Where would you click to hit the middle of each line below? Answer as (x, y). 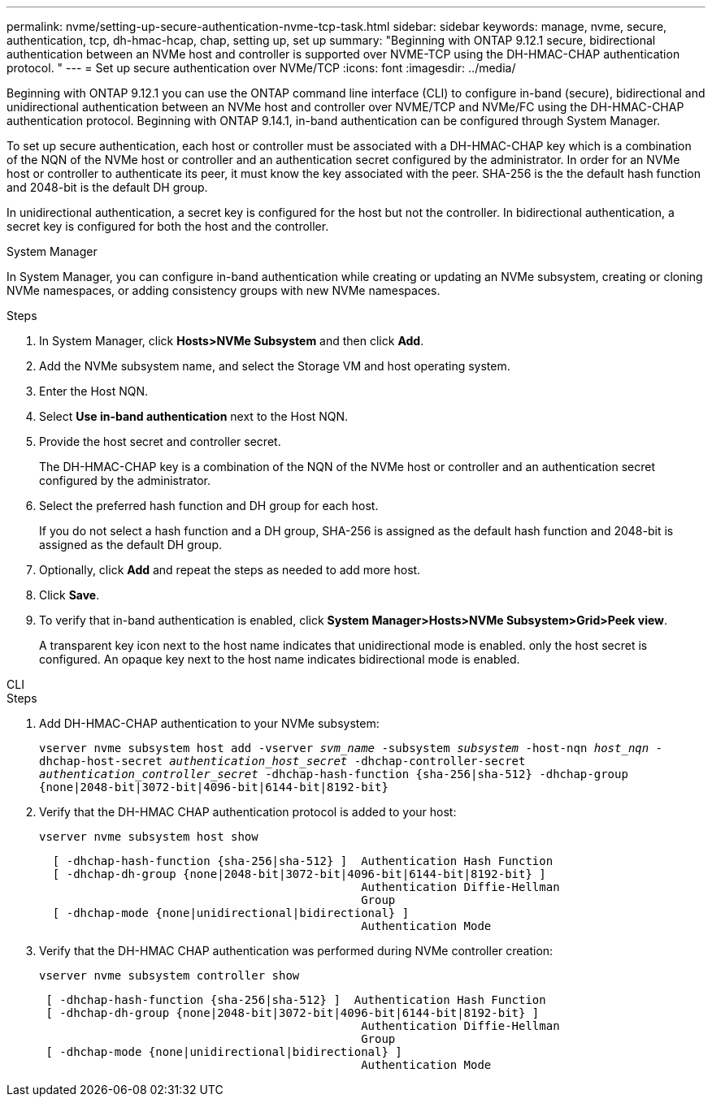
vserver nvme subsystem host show (149, 837)
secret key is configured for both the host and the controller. (168, 226)
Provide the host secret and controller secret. (160, 441)
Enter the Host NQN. (93, 391)
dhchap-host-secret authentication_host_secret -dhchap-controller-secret (282, 761)
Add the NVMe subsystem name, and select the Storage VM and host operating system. (275, 366)
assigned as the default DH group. (131, 545)
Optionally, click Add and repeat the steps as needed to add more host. (230, 570)
